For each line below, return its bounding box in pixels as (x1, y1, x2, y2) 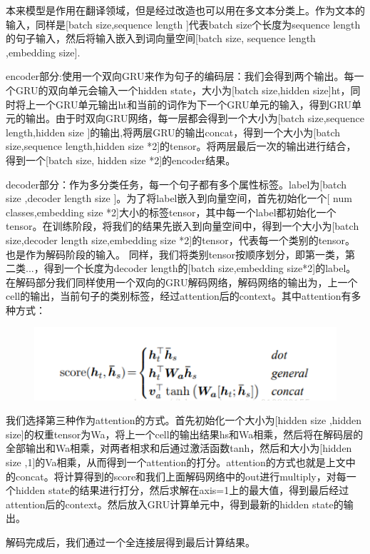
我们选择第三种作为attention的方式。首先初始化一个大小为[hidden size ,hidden (6, 413, 362, 428)
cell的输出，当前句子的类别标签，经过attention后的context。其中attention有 (6, 288, 351, 303)
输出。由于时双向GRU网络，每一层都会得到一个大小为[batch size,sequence (25, 111, 364, 126)
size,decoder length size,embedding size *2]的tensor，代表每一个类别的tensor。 (6, 232, 356, 247)
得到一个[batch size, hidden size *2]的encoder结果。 (6, 152, 236, 167)
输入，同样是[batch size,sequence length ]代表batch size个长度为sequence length (6, 16, 361, 31)
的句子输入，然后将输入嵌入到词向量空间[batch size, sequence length (6, 31, 316, 46)
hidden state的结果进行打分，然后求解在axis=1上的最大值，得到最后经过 (15, 483, 349, 498)
